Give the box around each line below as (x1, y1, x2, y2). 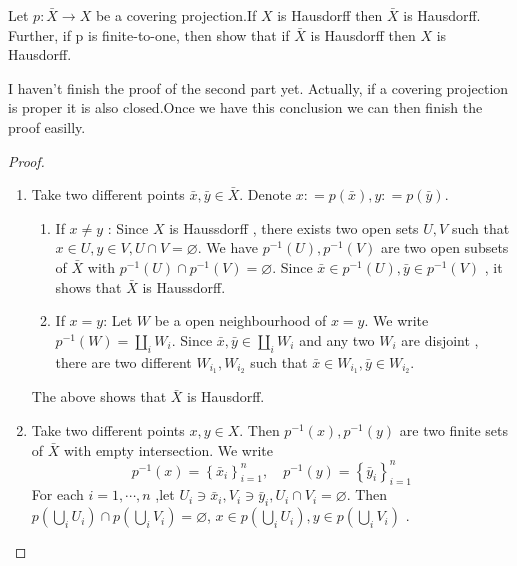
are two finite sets (399, 419, 509, 440)
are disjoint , (401, 329, 479, 350)
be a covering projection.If (95, 5, 257, 25)
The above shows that (31, 386, 167, 407)
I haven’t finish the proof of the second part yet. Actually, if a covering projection (8, 77, 509, 98)
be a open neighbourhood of (154, 310, 327, 331)
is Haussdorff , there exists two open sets (169, 217, 419, 238)
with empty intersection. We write (64, 439, 273, 460)
